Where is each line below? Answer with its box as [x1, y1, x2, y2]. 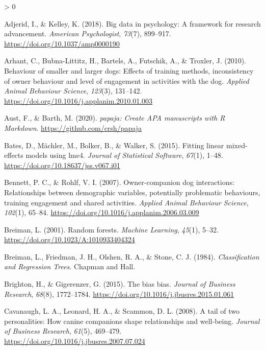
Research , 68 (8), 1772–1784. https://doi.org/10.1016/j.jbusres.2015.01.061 [4, 288, 234, 299]
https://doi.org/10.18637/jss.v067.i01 [4, 159, 120, 170]
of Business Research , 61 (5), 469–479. [4, 325, 122, 336]
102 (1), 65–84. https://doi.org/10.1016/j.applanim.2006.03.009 [4, 207, 199, 218]
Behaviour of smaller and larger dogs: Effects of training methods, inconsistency [4, 65, 254, 76]
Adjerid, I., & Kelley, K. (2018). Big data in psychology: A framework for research [4, 18, 261, 29]
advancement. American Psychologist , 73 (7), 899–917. [4, 28, 171, 39]
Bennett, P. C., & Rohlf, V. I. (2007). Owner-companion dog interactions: [4, 177, 234, 188]
